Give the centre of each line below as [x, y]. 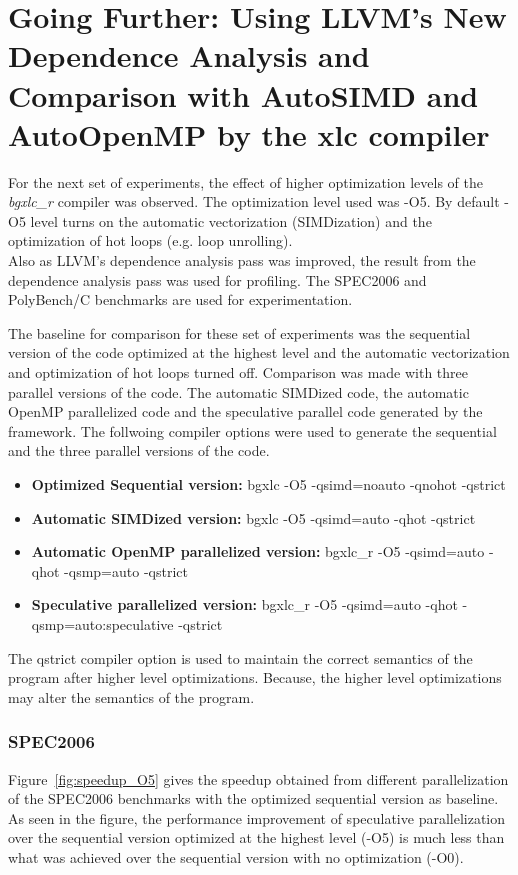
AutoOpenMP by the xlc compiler [249, 133]
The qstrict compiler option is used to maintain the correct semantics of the [240, 657]
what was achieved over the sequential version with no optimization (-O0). [236, 856]
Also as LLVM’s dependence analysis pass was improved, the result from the [242, 260]
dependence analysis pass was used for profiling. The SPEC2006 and [217, 279]
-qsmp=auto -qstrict [126, 570]
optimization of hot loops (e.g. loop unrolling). [150, 240]
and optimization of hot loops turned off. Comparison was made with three [238, 372]
